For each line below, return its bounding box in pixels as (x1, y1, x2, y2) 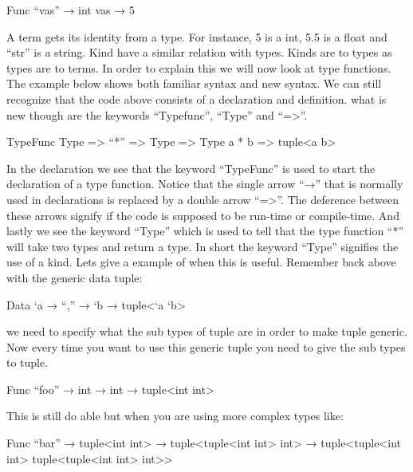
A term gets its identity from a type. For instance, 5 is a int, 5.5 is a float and (6, 28, 387, 45)
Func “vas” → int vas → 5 (6, 2, 135, 18)
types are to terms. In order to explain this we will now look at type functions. (6, 59, 391, 76)
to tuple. (6, 354, 49, 371)
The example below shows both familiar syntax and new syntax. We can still (6, 75, 382, 92)
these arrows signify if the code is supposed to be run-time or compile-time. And (6, 206, 399, 223)
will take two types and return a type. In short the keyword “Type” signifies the (6, 238, 399, 254)
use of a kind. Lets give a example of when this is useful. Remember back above (6, 254, 396, 270)
